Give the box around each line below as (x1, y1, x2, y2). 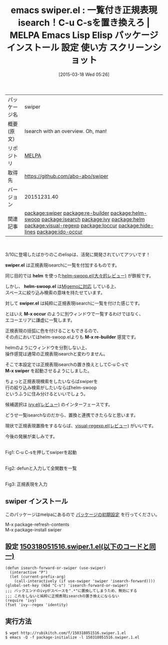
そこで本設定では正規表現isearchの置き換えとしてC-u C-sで (5, 361, 129, 367)
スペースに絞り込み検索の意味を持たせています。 (5, 289, 105, 295)
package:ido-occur (36, 228, 83, 235)
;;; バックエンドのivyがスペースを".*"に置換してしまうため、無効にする (5, 588, 137, 593)
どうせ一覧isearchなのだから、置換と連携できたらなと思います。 (5, 412, 138, 418)
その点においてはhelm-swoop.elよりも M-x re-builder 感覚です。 (5, 333, 139, 340)
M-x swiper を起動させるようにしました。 (5, 367, 92, 373)
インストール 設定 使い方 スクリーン (6, 42, 152, 53)
